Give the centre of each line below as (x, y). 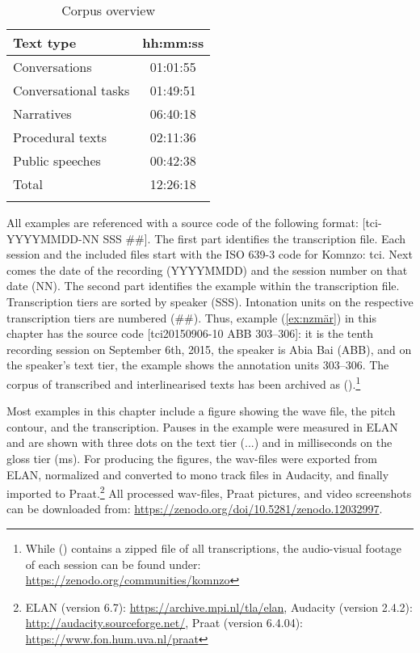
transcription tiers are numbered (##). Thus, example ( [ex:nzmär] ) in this (191, 317)
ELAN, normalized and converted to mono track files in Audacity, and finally (198, 474)
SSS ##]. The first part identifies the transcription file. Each (254, 238)
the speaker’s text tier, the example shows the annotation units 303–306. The (198, 365)
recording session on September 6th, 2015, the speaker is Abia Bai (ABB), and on (209, 349)
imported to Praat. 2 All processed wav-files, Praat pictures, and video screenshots (209, 492)
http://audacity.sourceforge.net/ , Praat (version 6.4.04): (164, 623)
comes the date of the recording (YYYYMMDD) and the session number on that (207, 270)
